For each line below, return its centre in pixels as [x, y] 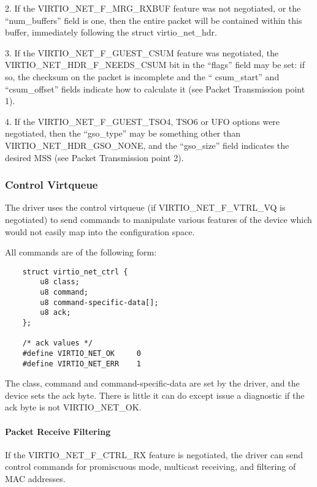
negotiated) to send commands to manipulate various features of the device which [158, 219]
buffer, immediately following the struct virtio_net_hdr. [111, 32]
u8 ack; [55, 313]
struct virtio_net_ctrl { [75, 272]
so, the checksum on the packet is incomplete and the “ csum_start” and [142, 76]
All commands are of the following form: [81, 252]
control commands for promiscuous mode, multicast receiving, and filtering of [151, 466]
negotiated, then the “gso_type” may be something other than [123, 133]
